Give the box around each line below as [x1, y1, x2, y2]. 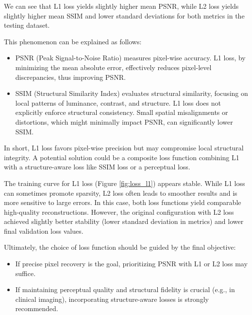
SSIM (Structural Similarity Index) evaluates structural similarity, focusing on [15, 88, 248, 98]
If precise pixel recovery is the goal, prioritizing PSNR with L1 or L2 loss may [15, 259, 248, 269]
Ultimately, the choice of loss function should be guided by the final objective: [4, 242, 236, 252]
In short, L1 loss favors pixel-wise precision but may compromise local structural [4, 143, 244, 153]
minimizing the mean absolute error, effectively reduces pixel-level [15, 62, 212, 72]
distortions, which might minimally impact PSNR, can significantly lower [15, 116, 233, 127]
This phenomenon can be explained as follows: [4, 36, 142, 46]
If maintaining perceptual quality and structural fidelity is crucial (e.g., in [15, 284, 235, 295]
